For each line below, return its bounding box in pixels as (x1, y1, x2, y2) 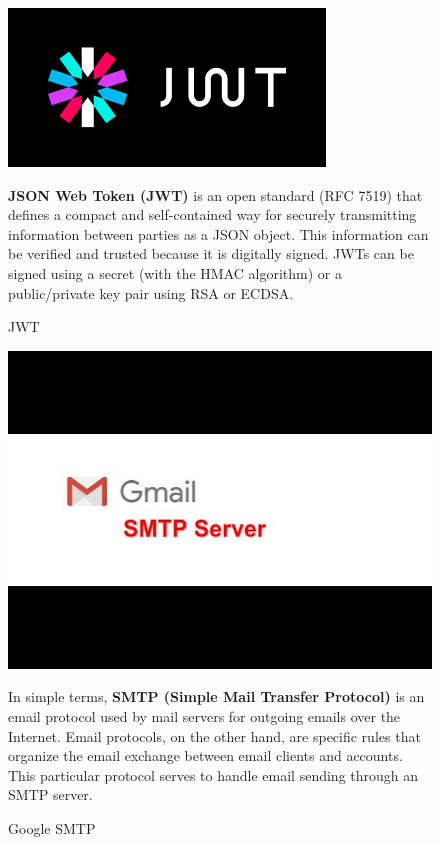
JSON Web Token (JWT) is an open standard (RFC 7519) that (8, 184, 423, 205)
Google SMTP (8, 817, 96, 838)
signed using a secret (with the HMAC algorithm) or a (8, 262, 342, 283)
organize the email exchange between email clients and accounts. (8, 745, 403, 766)
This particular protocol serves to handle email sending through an (8, 764, 419, 785)
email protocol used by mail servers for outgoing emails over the (8, 705, 401, 726)
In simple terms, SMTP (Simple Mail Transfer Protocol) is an (8, 686, 425, 707)
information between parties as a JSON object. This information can (8, 223, 429, 244)
